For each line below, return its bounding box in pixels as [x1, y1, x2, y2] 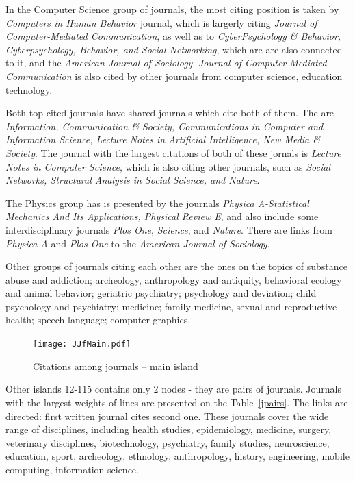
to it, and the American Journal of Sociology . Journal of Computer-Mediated [5, 56, 327, 70]
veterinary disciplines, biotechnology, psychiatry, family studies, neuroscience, [5, 435, 330, 449]
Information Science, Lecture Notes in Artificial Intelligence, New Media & [5, 132, 321, 147]
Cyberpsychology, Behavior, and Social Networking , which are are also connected [5, 42, 343, 56]
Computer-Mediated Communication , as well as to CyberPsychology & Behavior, [5, 29, 341, 43]
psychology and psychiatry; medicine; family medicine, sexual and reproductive [5, 299, 337, 313]
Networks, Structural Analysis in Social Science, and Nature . [5, 173, 260, 187]
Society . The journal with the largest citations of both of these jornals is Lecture [5, 145, 341, 160]
